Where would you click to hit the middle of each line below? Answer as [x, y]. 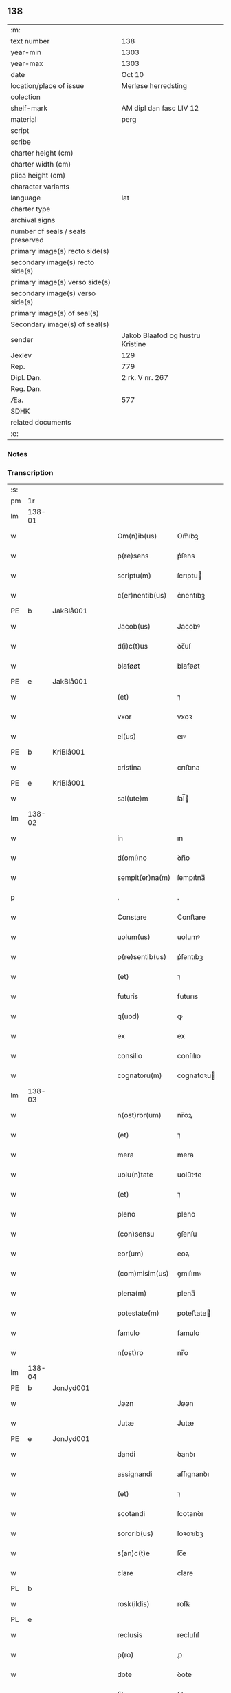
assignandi [135, 1474]
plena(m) [132, 1294]
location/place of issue [47, 85]
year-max [27, 63]
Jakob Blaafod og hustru [161, 335]
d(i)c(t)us [133, 646]
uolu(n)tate [135, 1175]
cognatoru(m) [140, 1075]
